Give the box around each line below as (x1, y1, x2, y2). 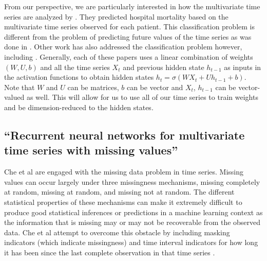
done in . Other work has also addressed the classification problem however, (4, 41, 242, 52)
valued (4, 92, 25, 102)
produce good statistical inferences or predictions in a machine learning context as (4, 206, 263, 217)
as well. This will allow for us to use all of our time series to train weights (26, 92, 258, 102)
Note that (4, 81, 35, 92)
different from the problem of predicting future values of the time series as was (4, 31, 252, 42)
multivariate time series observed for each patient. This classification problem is (4, 21, 255, 32)
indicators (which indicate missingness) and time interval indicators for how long (4, 237, 258, 248)
